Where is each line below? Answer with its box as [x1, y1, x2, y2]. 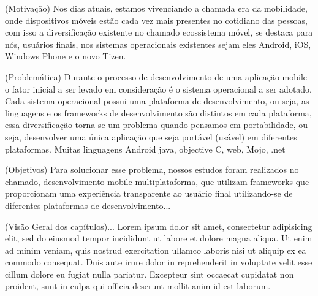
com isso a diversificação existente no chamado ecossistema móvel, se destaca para [5, 26, 313, 39]
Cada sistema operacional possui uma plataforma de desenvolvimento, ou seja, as [5, 94, 309, 107]
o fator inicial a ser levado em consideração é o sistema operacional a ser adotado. [5, 82, 312, 95]
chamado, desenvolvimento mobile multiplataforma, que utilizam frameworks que [5, 175, 309, 188]
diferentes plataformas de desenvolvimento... [5, 199, 171, 211]
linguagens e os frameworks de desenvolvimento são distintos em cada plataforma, [5, 106, 312, 119]
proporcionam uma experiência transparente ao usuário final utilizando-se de [5, 187, 293, 200]
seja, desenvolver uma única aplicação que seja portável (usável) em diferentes [5, 130, 297, 143]
